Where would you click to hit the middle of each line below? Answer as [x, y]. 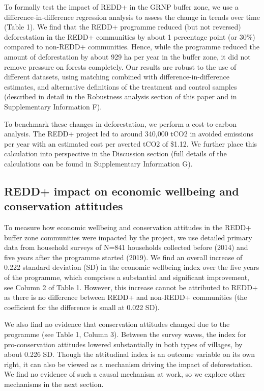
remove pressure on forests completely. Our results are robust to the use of [120, 66]
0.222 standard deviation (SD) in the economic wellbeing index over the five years [132, 267]
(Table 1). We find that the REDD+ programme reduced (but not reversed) [123, 27]
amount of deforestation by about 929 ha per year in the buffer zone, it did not [127, 56]
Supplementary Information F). [53, 106]
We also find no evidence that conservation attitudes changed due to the [117, 324]
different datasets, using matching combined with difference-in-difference [117, 77]
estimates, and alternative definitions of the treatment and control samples [121, 86]
